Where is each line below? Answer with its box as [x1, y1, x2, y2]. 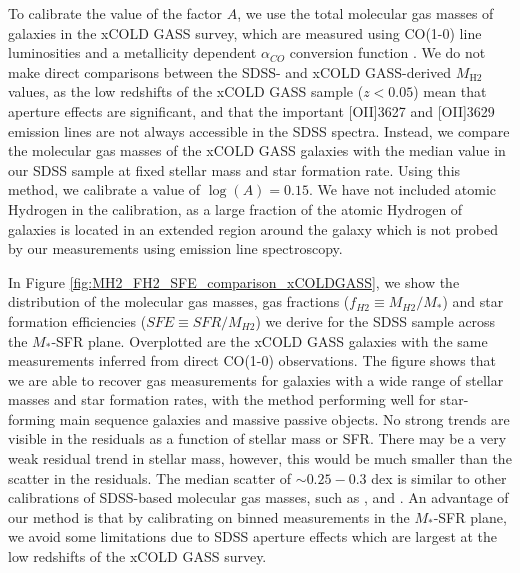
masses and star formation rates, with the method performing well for [8, 389, 436, 410]
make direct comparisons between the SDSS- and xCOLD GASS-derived [8, 61, 452, 82]
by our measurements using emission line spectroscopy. [8, 238, 343, 259]
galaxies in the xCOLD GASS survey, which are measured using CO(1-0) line [8, 22, 482, 43]
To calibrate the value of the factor [8, 3, 222, 23]
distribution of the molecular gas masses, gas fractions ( [8, 291, 350, 312]
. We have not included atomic [309, 179, 497, 200]
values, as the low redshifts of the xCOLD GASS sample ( [8, 81, 364, 102]
